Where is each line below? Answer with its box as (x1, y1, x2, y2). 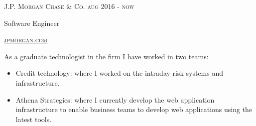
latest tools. (15, 114, 52, 124)
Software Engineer (4, 17, 60, 28)
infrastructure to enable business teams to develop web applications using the (15, 104, 253, 115)
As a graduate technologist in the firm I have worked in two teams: (4, 51, 209, 61)
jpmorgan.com (4, 34, 47, 45)
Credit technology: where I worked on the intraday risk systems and (15, 68, 224, 78)
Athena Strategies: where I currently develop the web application (15, 94, 215, 105)
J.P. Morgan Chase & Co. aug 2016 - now (4, 1, 134, 11)
